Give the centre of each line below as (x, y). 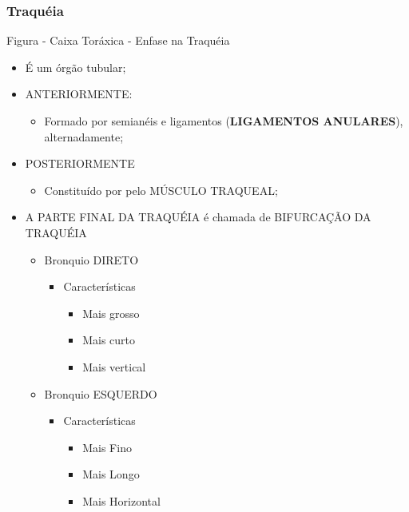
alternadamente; (84, 136)
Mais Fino (107, 447)
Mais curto (109, 340)
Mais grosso (111, 313)
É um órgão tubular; (75, 67)
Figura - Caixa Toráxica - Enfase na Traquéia (118, 40)
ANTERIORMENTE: (79, 94)
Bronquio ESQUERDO (101, 393)
